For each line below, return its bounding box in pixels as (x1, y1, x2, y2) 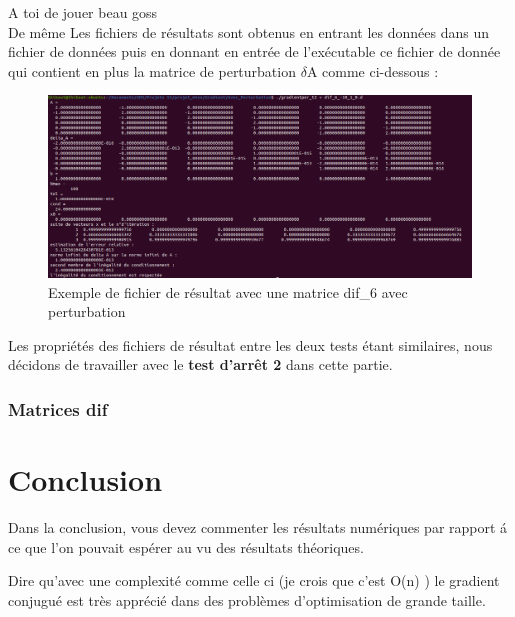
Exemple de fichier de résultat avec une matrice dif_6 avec (48, 281, 408, 302)
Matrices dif (8, 396, 108, 421)
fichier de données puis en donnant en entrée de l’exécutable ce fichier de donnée (8, 41, 501, 62)
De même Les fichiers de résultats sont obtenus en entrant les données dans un (8, 21, 490, 42)
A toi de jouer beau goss (8, 2, 158, 22)
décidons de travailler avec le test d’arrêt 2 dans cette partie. (8, 354, 393, 375)
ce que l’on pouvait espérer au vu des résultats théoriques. (8, 536, 364, 557)
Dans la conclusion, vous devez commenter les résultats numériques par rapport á (8, 516, 508, 537)
